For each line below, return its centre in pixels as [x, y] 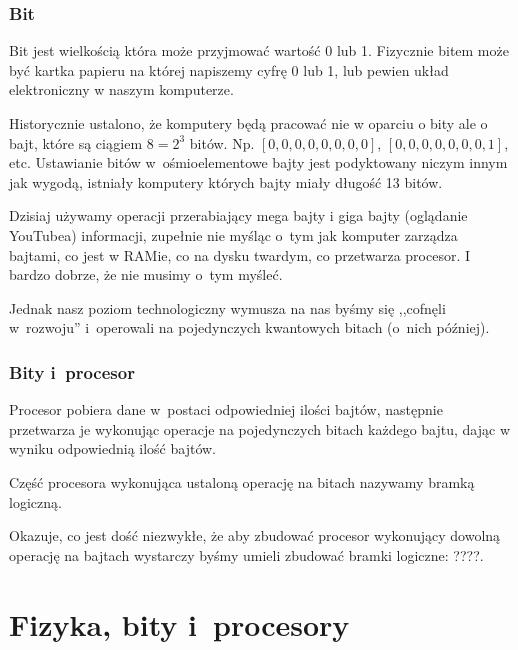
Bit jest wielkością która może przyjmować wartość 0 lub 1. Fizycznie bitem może [259, 50]
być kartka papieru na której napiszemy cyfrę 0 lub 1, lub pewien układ [229, 69]
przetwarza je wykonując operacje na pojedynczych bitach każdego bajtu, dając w [260, 428]
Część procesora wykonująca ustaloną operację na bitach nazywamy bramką [242, 481]
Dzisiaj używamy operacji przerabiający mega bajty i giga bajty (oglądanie [238, 215]
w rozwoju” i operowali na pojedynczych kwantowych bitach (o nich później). [249, 327]
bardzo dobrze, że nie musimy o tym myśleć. [146, 274]
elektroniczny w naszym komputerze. [121, 89]
